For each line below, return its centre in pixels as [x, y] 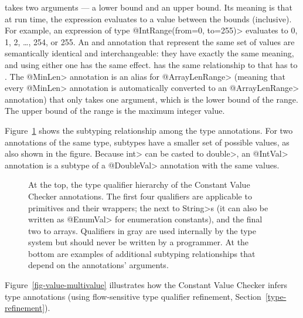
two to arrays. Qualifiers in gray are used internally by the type [142, 230]
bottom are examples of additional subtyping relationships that [142, 253]
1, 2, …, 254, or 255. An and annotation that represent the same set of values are [150, 41]
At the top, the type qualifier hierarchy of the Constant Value [139, 185]
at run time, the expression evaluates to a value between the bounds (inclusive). [148, 18]
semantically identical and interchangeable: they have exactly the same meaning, [149, 53]
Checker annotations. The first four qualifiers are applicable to [140, 196]
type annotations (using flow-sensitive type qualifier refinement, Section [133, 296]
